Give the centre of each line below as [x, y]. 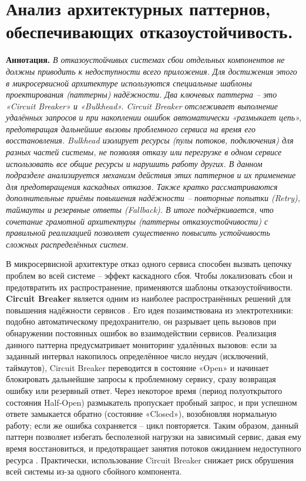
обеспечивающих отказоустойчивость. [149, 31]
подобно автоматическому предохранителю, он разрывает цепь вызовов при [141, 321]
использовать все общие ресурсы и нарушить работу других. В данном [134, 163]
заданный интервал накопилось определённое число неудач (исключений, [137, 356]
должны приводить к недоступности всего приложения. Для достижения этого [152, 71]
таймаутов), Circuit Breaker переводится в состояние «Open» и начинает [137, 367]
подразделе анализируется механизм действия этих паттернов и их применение [151, 175]
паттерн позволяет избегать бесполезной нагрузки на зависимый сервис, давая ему [154, 437]
